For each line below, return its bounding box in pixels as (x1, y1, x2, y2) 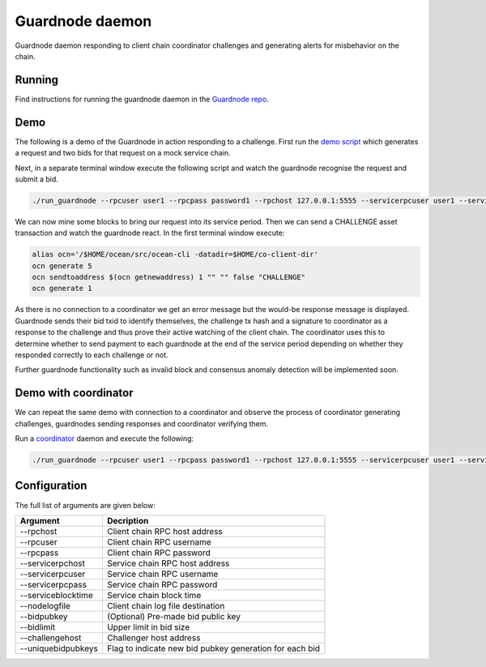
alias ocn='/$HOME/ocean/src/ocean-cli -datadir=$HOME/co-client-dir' (32, 250, 319, 259)
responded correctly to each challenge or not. (15, 349, 169, 360)
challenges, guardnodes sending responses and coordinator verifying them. (15, 418, 269, 429)
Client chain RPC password (106, 547, 211, 558)
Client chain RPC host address (106, 525, 223, 537)
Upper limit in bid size (106, 621, 190, 632)
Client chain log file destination (106, 600, 225, 611)
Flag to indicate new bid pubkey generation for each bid (106, 643, 320, 654)
